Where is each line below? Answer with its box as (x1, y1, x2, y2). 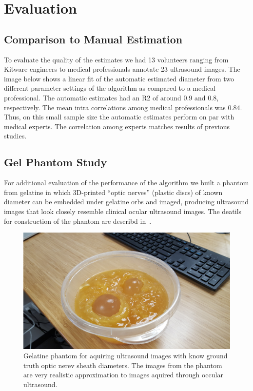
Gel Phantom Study (4, 155, 107, 170)
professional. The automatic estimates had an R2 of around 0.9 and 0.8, (4, 92, 219, 102)
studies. (4, 131, 27, 141)
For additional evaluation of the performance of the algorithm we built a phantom (4, 177, 249, 188)
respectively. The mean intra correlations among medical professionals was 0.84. (4, 102, 242, 112)
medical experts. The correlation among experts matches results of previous (4, 121, 230, 131)
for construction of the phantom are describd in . (4, 215, 152, 226)
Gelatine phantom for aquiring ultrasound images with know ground (23, 351, 228, 361)
